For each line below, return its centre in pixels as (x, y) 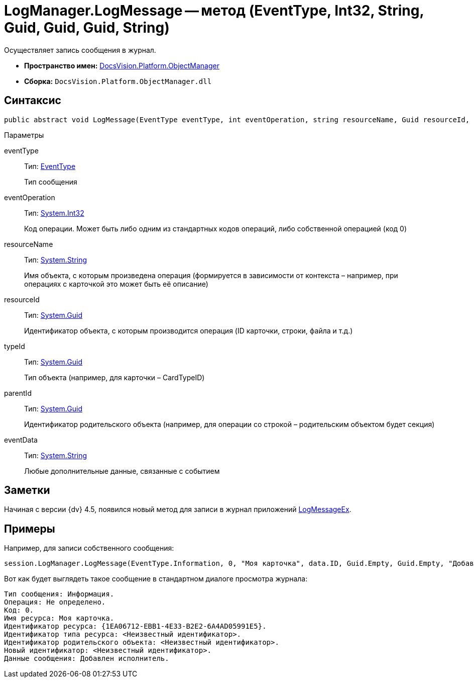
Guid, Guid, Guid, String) (87, 28)
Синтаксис (33, 101)
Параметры (24, 135)
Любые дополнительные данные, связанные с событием (122, 471)
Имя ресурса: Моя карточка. (59, 618)
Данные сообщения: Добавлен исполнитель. (87, 659)
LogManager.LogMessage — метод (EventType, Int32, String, (214, 11)
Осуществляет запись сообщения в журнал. (80, 50)
